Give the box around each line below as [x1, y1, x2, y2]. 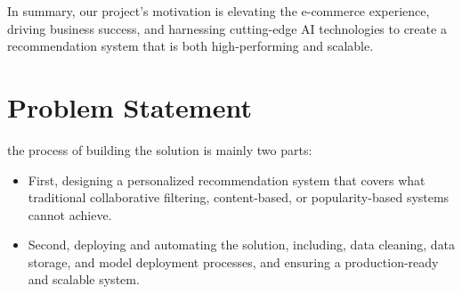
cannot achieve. [28, 205, 112, 224]
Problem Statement [7, 88, 252, 125]
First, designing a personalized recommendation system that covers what [28, 170, 426, 189]
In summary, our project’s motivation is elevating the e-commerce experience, [7, 2, 430, 20]
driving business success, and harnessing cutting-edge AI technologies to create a [7, 19, 447, 37]
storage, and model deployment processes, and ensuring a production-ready [28, 252, 439, 271]
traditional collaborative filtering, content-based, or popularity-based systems [28, 188, 450, 207]
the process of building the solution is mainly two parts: [7, 140, 312, 159]
